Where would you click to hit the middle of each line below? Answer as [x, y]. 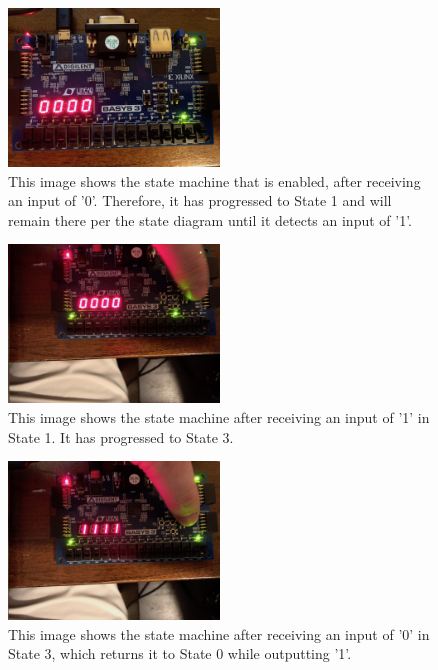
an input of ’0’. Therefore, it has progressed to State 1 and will [200, 200]
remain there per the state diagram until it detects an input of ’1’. [210, 219]
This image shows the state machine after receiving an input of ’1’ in [219, 416]
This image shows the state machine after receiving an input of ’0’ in [219, 633]
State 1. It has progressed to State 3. [121, 436]
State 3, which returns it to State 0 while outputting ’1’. [180, 653]
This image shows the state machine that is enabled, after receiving [214, 180]
